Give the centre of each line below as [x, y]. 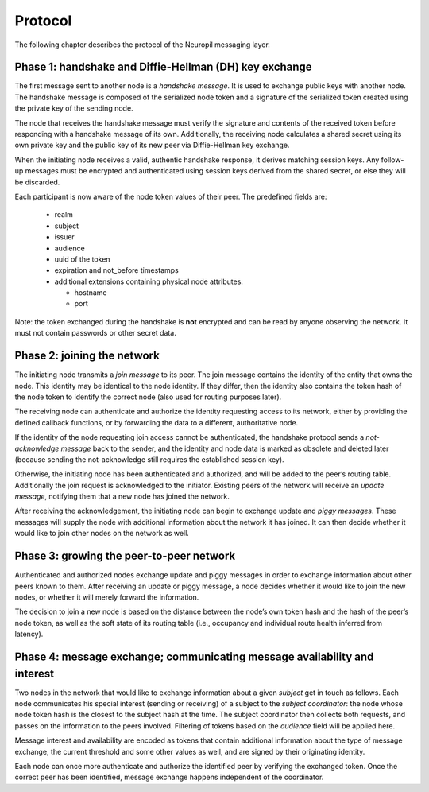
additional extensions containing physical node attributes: [149, 281]
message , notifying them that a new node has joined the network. [122, 496]
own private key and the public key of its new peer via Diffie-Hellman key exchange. [152, 145]
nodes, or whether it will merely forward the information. [107, 597]
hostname [91, 293]
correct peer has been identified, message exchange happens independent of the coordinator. [169, 777]
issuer [64, 237]
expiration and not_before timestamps [116, 270]
